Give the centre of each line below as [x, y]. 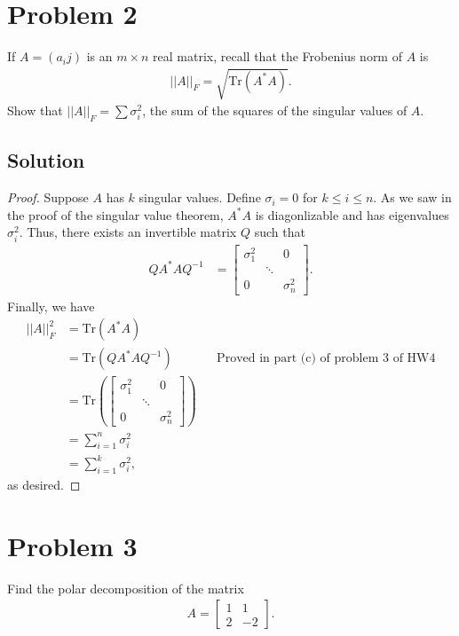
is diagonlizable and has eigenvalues [352, 214]
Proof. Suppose [48, 197]
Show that [35, 110]
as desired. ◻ [44, 484]
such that [280, 232]
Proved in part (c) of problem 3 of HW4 [326, 359]
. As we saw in [412, 197]
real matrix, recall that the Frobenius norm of [277, 56]
